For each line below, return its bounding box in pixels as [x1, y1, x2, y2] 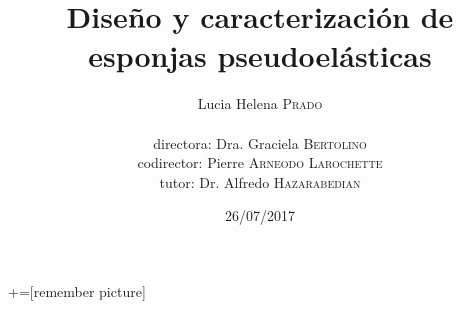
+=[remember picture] [8, 280, 146, 301]
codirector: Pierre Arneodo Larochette [137, 152, 383, 173]
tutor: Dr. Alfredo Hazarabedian [159, 171, 361, 192]
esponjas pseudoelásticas [88, 35, 432, 76]
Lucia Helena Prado [197, 93, 323, 114]
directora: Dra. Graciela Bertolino [153, 132, 367, 153]
